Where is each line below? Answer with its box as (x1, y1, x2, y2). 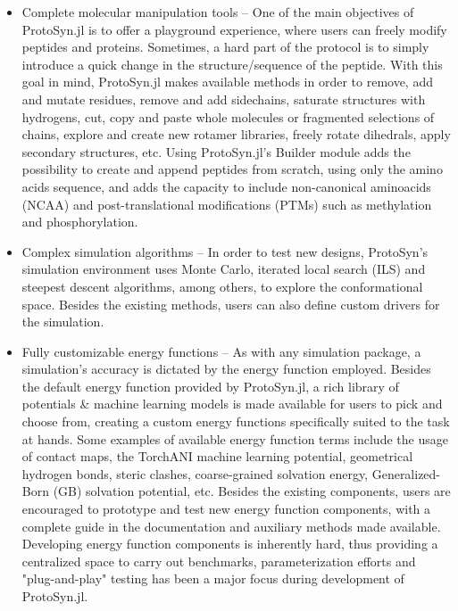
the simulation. (21, 312, 104, 331)
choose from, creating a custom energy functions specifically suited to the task (21, 412, 450, 431)
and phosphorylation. (21, 212, 138, 231)
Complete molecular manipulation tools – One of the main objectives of (21, 3, 414, 21)
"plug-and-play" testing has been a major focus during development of (21, 569, 404, 588)
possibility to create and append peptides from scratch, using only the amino (21, 160, 443, 178)
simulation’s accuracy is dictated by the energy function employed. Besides (21, 359, 431, 378)
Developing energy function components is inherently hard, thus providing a (21, 534, 438, 553)
